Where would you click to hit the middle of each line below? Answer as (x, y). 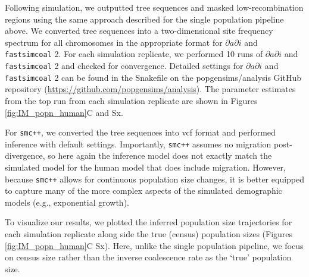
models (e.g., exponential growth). (67, 202)
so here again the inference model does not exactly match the (160, 155)
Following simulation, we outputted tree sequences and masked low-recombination (154, 7)
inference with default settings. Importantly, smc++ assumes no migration (138, 144)
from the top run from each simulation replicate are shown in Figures (131, 100)
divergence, (25, 155)
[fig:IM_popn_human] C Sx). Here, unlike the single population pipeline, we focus (154, 245)
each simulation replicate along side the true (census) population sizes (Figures (149, 234)
